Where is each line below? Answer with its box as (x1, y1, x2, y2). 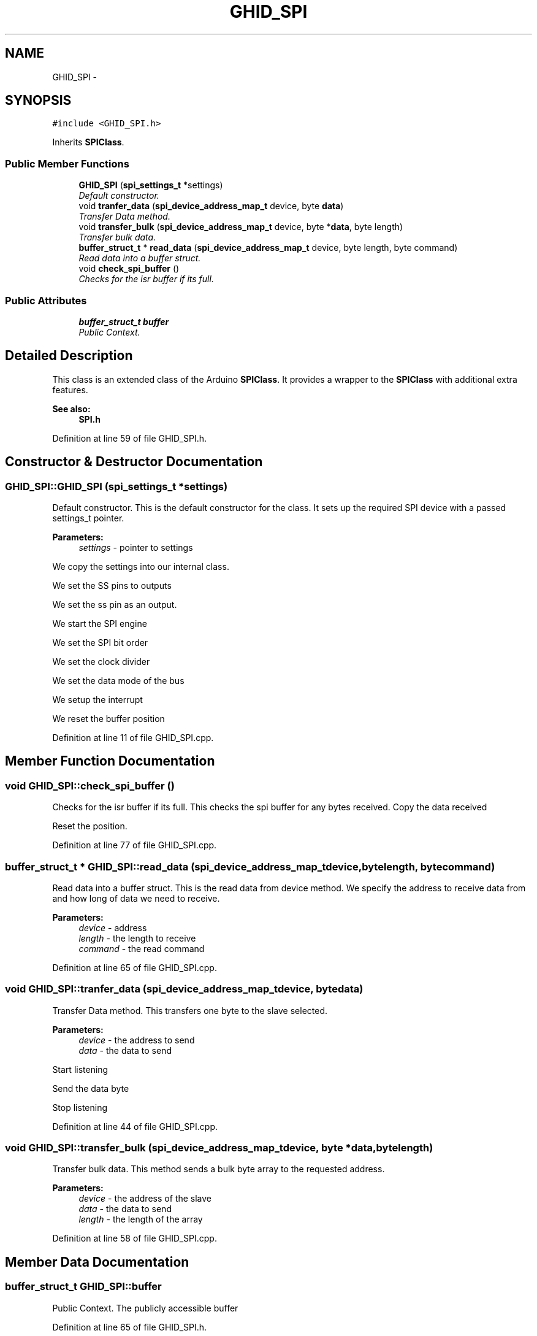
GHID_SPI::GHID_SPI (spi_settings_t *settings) (5, 480, 228, 493)
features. (52, 384, 88, 395)
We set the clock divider (52, 656, 150, 667)
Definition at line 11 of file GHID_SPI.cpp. (52, 732, 214, 743)
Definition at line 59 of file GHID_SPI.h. (52, 432, 207, 443)
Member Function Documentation (5, 753, 215, 769)
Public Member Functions (5, 157, 129, 170)
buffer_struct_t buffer (78, 316, 169, 327)
